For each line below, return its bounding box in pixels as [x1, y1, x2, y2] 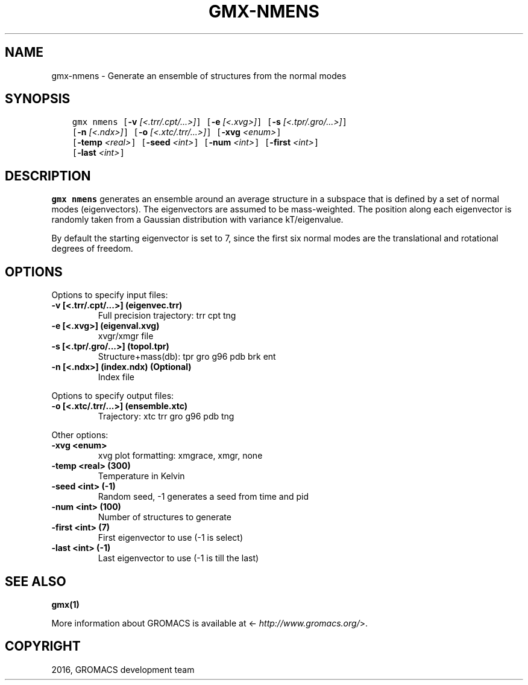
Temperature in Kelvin [98, 471, 185, 482]
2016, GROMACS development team [51, 664, 195, 675]
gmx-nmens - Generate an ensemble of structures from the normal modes [51, 70, 347, 81]
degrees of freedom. [51, 243, 133, 254]
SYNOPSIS [5, 91, 71, 107]
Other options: [51, 430, 108, 441]
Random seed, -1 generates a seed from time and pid [98, 491, 309, 502]
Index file [98, 372, 134, 383]
